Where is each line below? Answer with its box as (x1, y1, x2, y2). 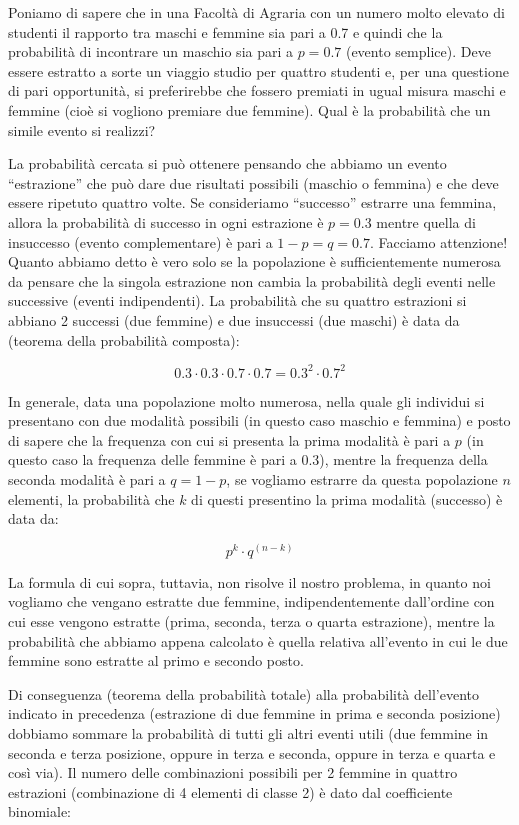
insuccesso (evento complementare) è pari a (8, 231, 273, 252)
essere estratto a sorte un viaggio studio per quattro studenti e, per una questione (8, 60, 509, 81)
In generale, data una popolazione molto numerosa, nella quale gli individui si (8, 390, 485, 411)
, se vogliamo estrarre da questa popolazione (226, 468, 498, 489)
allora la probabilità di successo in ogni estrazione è (8, 211, 324, 232)
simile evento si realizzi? (8, 119, 156, 140)
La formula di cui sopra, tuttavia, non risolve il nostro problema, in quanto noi (8, 571, 491, 592)
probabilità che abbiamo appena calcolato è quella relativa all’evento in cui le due (8, 630, 508, 651)
